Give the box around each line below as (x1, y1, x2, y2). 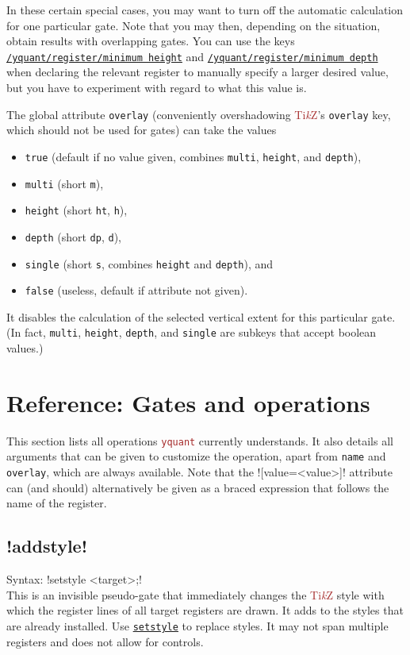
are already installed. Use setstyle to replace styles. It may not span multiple (6, 617, 389, 634)
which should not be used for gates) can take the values (6, 121, 277, 138)
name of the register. (6, 495, 107, 511)
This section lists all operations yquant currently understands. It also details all (6, 432, 393, 449)
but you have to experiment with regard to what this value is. (6, 79, 307, 96)
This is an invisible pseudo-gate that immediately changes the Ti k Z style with (6, 586, 385, 603)
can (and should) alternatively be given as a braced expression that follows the (6, 479, 389, 495)
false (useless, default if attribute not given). (25, 282, 248, 299)
